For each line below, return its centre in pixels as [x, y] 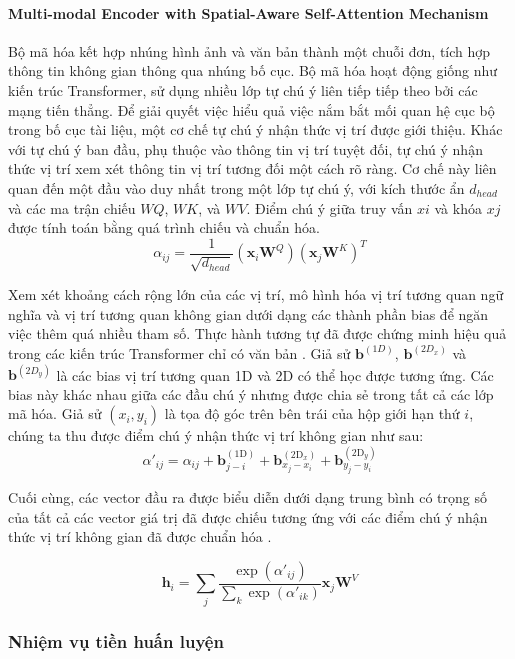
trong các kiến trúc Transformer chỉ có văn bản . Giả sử [179, 352]
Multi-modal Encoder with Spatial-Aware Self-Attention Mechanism [248, 12]
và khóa [458, 207]
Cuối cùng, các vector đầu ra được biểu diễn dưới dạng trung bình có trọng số [247, 497]
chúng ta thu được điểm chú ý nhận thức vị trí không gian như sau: [216, 435]
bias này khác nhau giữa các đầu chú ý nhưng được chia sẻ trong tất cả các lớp [251, 393]
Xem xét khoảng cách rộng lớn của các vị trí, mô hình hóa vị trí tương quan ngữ [256, 294]
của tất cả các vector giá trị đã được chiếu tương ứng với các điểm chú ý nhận [248, 516]
